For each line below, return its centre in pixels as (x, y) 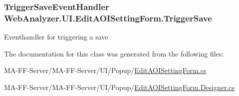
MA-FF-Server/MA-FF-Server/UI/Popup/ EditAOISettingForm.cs (105, 70)
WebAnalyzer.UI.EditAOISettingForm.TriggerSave (108, 18)
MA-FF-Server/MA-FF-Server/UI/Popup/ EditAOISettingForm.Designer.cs (119, 87)
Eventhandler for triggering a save (56, 37)
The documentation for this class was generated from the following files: (114, 53)
